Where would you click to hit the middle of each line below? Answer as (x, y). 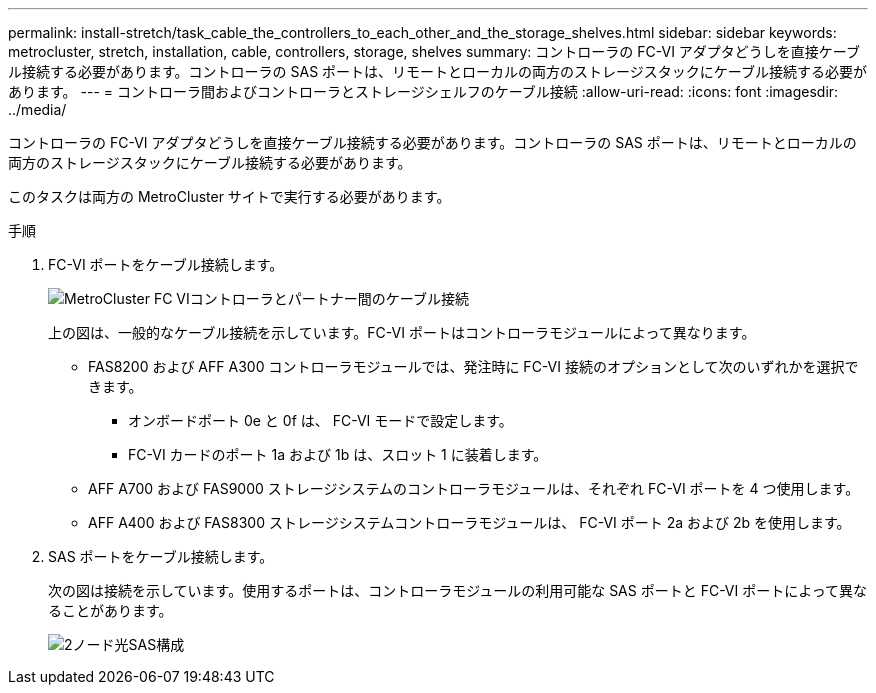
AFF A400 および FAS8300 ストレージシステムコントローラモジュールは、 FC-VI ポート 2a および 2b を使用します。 (469, 522)
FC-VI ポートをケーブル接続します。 (166, 264)
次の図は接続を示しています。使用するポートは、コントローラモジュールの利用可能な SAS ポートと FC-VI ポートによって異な (458, 590)
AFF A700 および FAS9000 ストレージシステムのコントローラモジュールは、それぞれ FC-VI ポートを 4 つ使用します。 (474, 488)
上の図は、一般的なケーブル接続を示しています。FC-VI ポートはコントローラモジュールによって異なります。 (402, 332)
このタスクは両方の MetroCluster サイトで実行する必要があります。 (229, 196)
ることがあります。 (110, 610)
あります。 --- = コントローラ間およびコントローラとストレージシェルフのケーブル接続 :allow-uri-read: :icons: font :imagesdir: (423, 91)
